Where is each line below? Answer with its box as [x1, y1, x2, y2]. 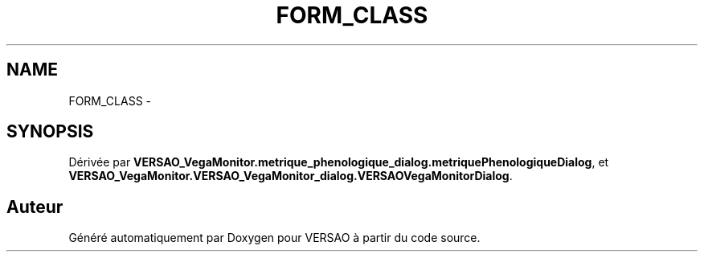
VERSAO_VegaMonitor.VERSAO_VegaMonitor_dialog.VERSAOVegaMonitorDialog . [68, 169, 513, 183]
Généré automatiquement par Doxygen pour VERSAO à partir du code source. [68, 231, 481, 245]
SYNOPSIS [6, 121, 94, 142]
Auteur [6, 196, 63, 217]
